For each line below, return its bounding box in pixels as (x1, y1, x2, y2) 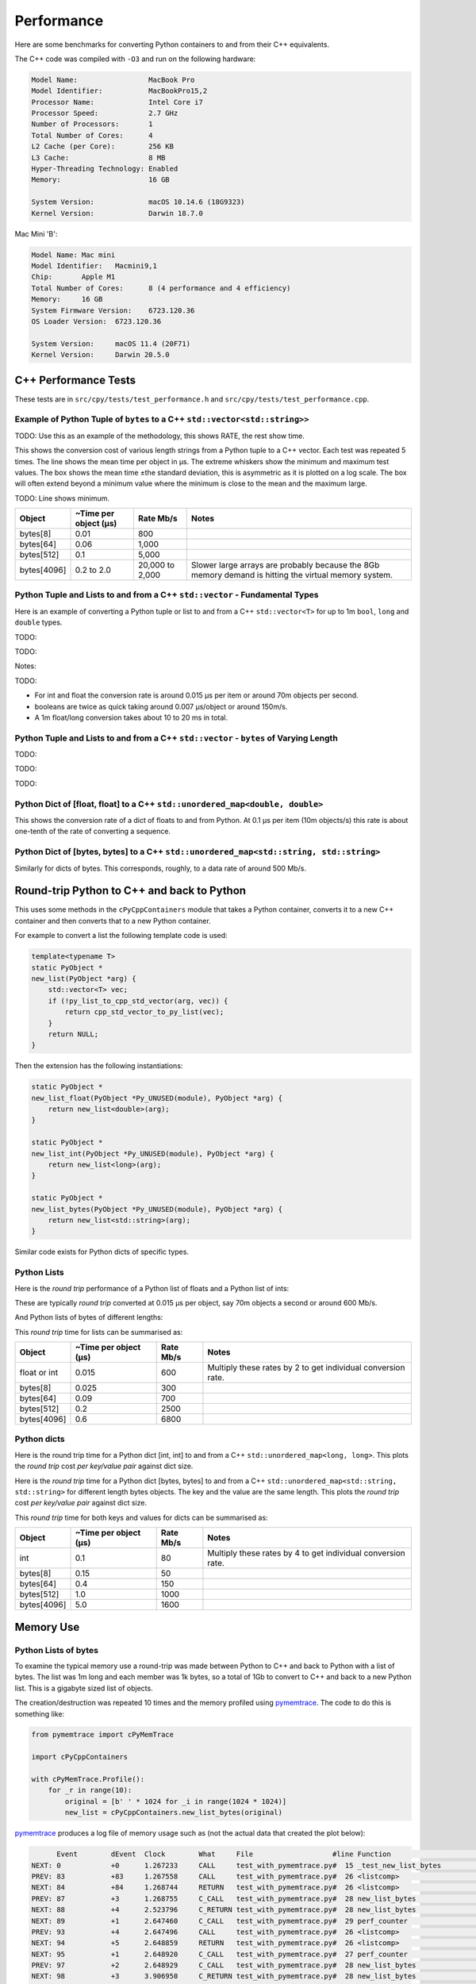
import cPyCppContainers (31, 1752, 129, 1762)
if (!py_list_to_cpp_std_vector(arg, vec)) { (48, 996, 228, 1005)
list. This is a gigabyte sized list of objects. (14, 1683, 154, 1693)
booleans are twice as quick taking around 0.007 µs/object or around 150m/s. (34, 702, 288, 711)
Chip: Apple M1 (31, 272, 116, 282)
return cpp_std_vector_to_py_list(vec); (64, 1008, 225, 1017)
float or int (19, 1367, 59, 1378)
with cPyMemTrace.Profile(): (31, 1774, 145, 1784)
